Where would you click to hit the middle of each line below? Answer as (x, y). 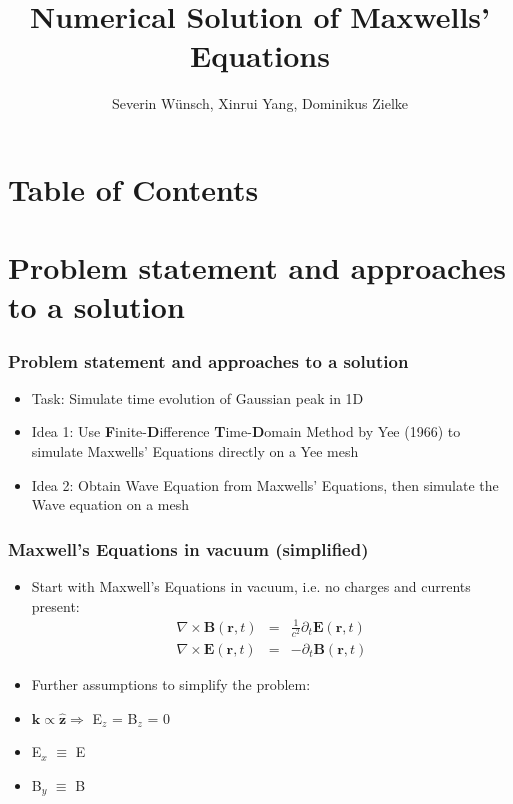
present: (55, 605)
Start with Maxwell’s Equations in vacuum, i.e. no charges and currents (251, 586)
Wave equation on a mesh (110, 504)
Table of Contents (133, 188)
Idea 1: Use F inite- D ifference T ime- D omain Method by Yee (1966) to (246, 431)
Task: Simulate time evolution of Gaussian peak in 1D (197, 397)
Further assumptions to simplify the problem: (171, 683)
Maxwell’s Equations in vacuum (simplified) (188, 548)
